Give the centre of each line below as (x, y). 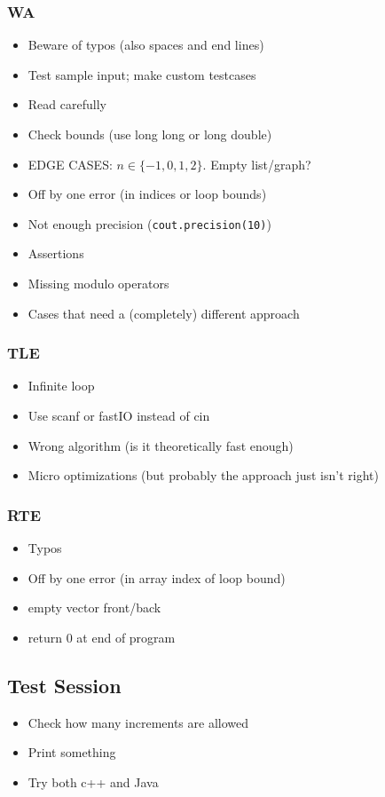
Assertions (56, 253)
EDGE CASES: (70, 164)
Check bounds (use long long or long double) (150, 134)
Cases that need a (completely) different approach (164, 313)
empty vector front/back (94, 608)
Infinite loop (61, 386)
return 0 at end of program (102, 637)
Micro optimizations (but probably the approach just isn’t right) (203, 475)
